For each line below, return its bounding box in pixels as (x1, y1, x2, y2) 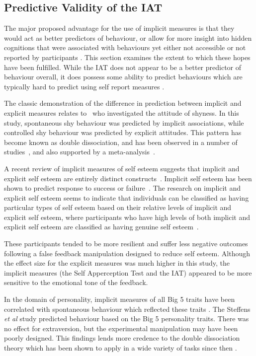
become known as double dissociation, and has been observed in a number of (4, 137, 238, 147)
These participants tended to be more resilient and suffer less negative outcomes (4, 238, 248, 249)
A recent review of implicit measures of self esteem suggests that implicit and (4, 163, 240, 173)
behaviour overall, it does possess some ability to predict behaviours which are (4, 71, 243, 82)
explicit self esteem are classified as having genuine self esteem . (4, 221, 199, 232)
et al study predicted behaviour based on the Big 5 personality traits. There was (4, 313, 249, 324)
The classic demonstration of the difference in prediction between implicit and (4, 98, 242, 108)
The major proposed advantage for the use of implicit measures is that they (4, 23, 235, 33)
